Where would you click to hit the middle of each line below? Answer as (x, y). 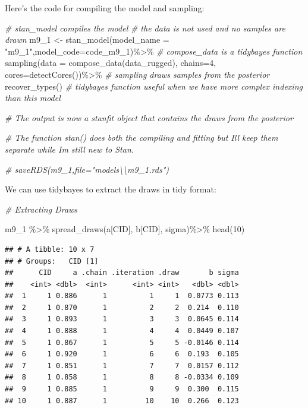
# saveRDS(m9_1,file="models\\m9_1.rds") (87, 169)
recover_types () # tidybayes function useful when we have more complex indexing (154, 86)
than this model (33, 98)
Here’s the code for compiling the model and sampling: (105, 8)
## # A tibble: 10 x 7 (50, 249)
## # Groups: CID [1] (52, 261)
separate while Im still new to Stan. (70, 149)
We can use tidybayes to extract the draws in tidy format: (111, 189)
